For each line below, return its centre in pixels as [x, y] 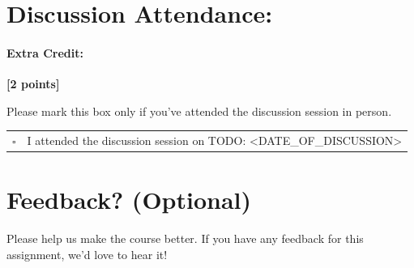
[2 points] [33, 84]
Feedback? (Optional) [129, 200]
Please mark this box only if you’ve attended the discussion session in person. [199, 111]
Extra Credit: [45, 52]
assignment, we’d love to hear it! [87, 254]
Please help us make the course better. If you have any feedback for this [185, 238]
